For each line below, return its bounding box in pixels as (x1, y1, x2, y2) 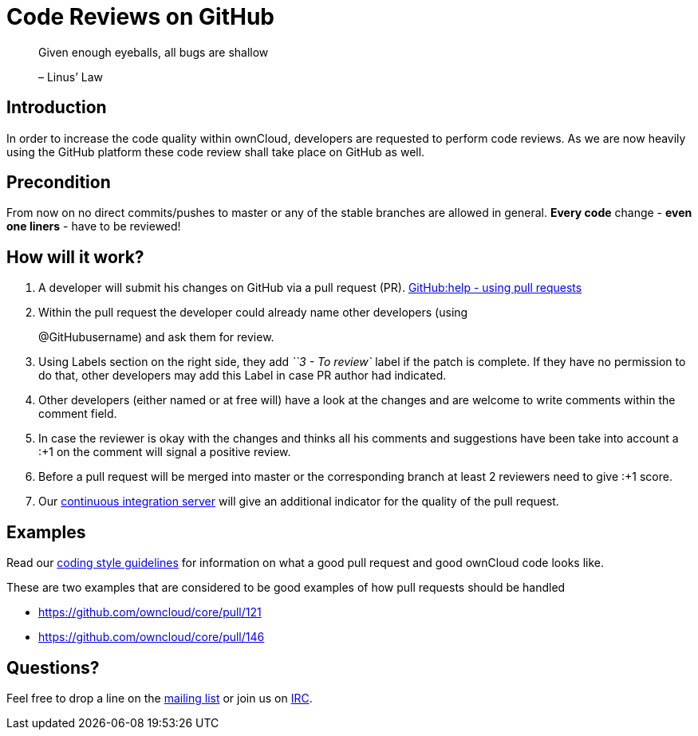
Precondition (6, 172, 111, 193)
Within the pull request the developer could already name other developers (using (38, 305, 468, 320)
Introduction (6, 97, 107, 118)
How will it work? (6, 246, 144, 267)
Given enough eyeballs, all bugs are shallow (38, 45, 269, 59)
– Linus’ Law (38, 69, 104, 84)
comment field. (38, 407, 117, 421)
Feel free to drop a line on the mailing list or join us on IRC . (6, 691, 313, 705)
